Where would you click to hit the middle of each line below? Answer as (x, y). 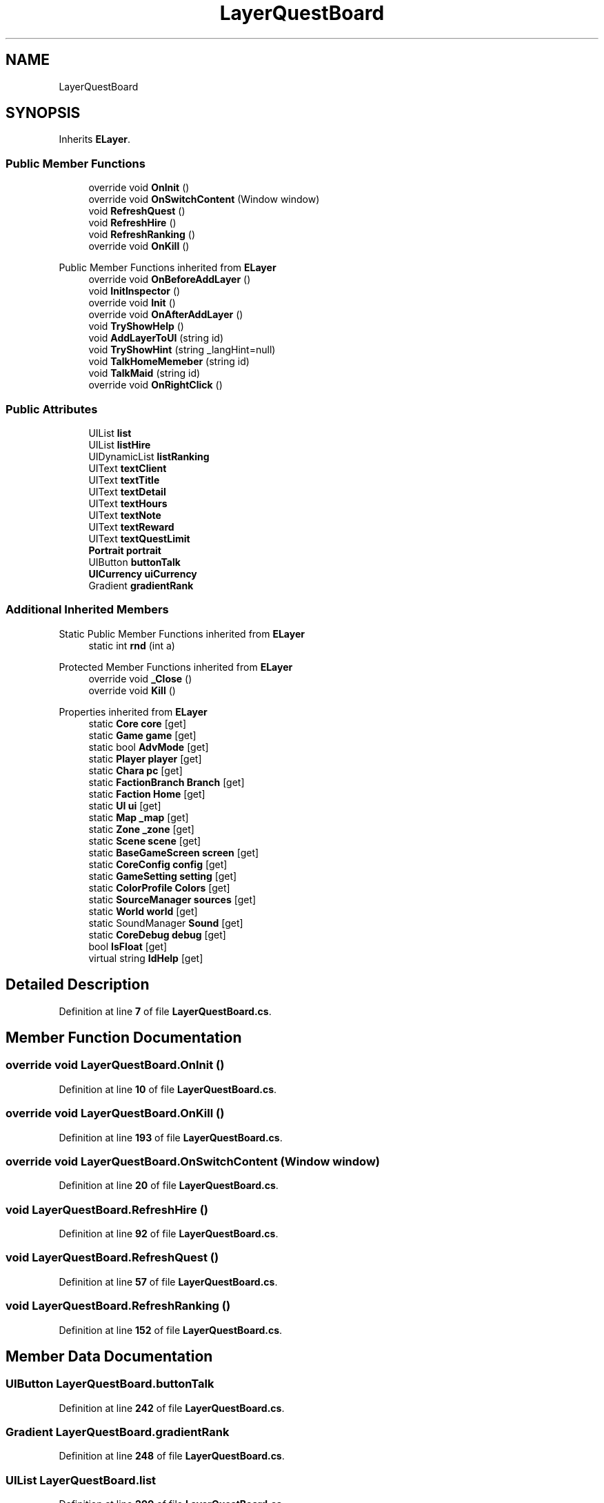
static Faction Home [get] (147, 794)
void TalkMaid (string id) (144, 373)
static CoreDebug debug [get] (157, 934)
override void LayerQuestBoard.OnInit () (115, 1065)
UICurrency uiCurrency (143, 573)
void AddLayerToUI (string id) (156, 338)
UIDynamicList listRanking (149, 456)
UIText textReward (131, 527)
